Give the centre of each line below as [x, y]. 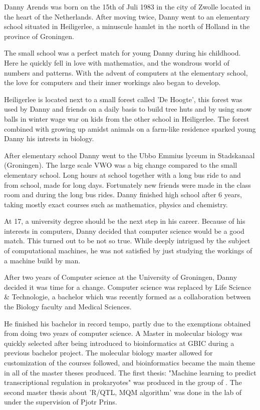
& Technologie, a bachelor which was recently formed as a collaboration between [127, 297]
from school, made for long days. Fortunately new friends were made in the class [127, 184]
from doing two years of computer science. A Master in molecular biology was [123, 333]
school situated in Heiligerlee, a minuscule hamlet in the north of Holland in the [127, 26]
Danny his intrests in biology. [49, 138]
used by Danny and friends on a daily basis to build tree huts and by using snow [128, 109]
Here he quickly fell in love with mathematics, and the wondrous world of [117, 62]
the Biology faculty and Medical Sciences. [68, 307]
